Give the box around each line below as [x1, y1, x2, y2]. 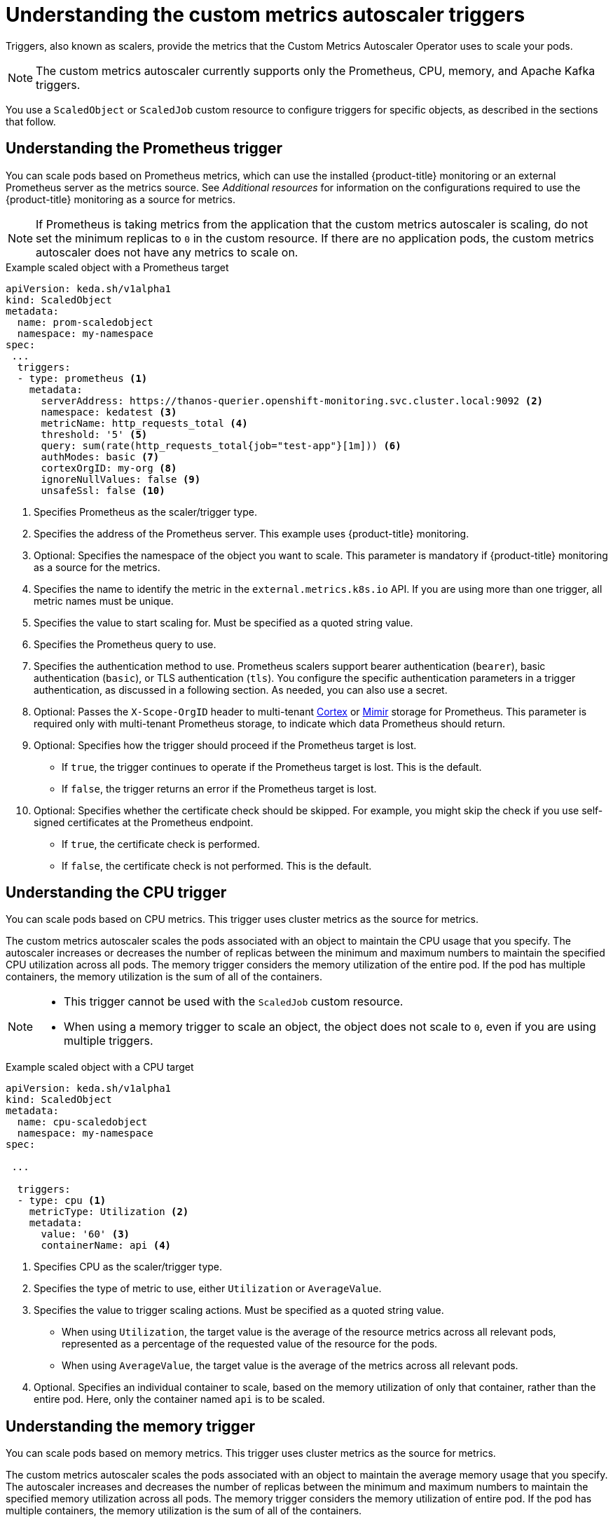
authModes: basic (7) [41, 451, 160, 462]
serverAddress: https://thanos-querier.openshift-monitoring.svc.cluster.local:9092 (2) [41, 395, 544, 406]
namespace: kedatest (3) [41, 406, 177, 418]
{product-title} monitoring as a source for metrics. [6, 193, 235, 205]
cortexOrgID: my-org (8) [41, 462, 177, 474]
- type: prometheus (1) [17, 372, 148, 384]
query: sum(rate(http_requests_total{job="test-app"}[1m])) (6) [41, 439, 401, 451]
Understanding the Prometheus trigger [6, 139, 283, 158]
